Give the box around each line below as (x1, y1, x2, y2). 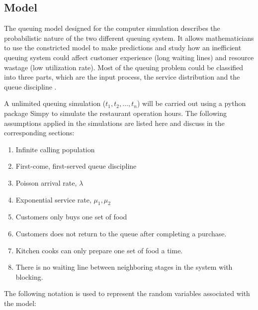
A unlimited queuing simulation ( (4, 98, 106, 108)
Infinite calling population (15, 144, 95, 154)
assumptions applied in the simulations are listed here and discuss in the (4, 117, 225, 128)
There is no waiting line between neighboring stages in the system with (15, 262, 233, 272)
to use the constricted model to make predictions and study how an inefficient (4, 42, 242, 53)
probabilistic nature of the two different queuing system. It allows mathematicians (4, 32, 254, 43)
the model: (4, 298, 36, 308)
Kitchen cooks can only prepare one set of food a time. (15, 245, 183, 255)
